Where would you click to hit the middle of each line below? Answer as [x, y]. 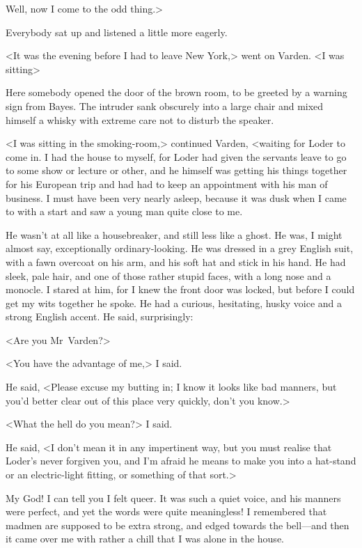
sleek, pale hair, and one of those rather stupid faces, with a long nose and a [168, 275]
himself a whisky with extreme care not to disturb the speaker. [140, 119]
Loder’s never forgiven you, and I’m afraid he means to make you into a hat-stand [181, 461]
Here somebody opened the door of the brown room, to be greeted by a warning [176, 92]
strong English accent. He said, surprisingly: [100, 316]
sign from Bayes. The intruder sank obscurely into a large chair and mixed [165, 105]
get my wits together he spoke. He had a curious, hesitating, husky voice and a [174, 303]
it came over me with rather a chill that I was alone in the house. [145, 539]
